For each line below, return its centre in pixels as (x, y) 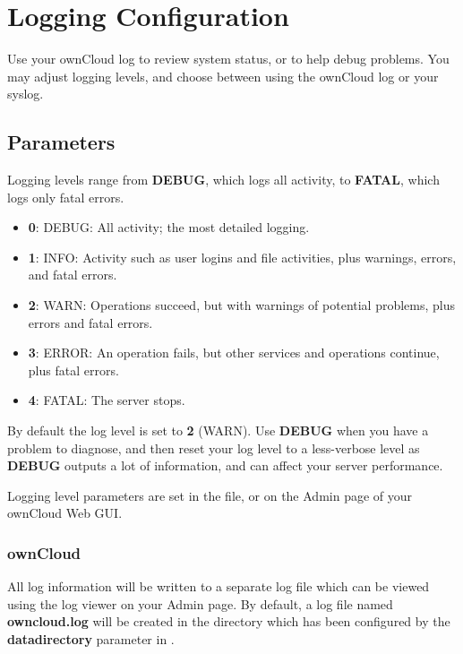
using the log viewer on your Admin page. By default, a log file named (200, 603)
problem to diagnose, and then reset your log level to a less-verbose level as (214, 447)
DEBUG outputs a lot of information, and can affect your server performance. (225, 465)
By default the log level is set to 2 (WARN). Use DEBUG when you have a (218, 430)
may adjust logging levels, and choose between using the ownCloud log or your (223, 76)
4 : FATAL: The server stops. (107, 400)
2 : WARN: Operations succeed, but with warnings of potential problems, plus (242, 305)
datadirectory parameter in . (91, 639)
